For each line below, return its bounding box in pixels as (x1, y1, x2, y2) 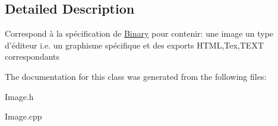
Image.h (5, 90, 34, 102)
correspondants (5, 50, 60, 63)
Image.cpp (5, 110, 42, 122)
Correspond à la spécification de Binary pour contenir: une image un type (5, 27, 274, 40)
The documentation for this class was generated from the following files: (5, 70, 267, 82)
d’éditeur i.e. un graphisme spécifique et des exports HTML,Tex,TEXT (5, 38, 264, 51)
